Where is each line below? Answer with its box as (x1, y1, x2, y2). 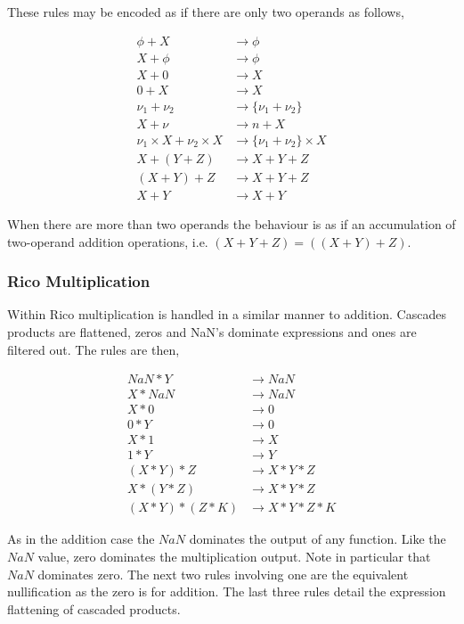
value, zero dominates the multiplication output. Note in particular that (37, 546, 431, 565)
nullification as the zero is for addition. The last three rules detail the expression (7, 582, 446, 601)
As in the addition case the (7, 530, 155, 548)
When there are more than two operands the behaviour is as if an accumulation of (7, 214, 456, 233)
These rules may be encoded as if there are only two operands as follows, (7, 3, 404, 21)
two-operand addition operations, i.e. (7, 232, 208, 250)
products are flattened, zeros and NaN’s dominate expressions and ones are (7, 322, 417, 341)
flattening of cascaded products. (7, 599, 181, 618)
